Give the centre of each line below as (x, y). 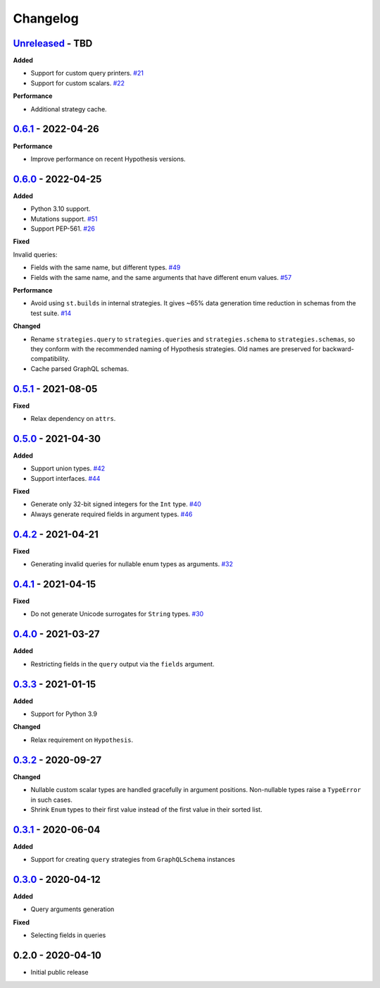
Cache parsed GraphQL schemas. (80, 368)
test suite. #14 (51, 313)
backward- (338, 348)
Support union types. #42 (68, 468)
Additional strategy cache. (69, 109)
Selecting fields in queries (68, 935)
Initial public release (60, 972)
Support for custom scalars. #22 (78, 83)
